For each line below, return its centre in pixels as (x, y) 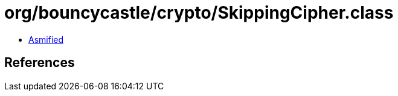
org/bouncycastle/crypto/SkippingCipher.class (199, 13)
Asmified (46, 39)
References (40, 63)
